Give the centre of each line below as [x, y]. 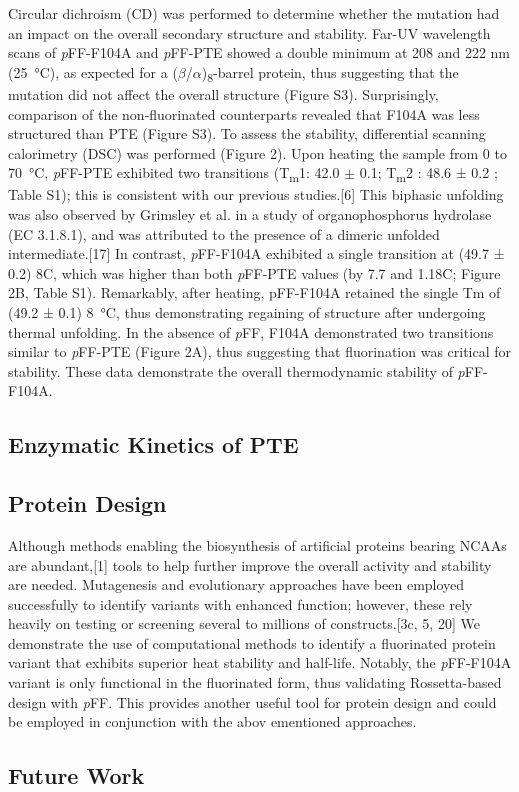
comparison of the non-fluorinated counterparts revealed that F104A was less [244, 113]
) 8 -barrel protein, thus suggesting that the [330, 73]
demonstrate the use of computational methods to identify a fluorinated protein [252, 642]
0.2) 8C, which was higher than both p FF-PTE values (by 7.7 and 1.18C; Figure [254, 272]
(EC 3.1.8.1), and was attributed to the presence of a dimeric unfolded [224, 233]
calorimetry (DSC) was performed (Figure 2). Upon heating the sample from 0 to [257, 152]
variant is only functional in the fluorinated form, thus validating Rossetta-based [255, 682]
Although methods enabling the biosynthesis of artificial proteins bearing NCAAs [257, 544]
